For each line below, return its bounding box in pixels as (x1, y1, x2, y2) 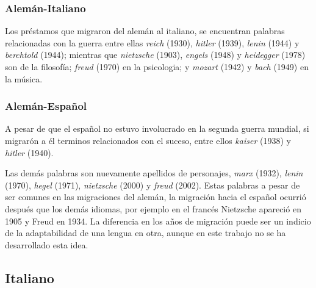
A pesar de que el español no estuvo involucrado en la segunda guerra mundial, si (5, 122, 309, 135)
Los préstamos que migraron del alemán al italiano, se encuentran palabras (5, 24, 285, 37)
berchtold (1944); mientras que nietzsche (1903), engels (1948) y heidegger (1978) (5, 48, 306, 61)
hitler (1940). (5, 146, 54, 159)
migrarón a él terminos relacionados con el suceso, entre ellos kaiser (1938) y (5, 134, 291, 146)
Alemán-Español (5, 98, 87, 113)
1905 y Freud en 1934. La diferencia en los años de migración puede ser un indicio (5, 214, 311, 227)
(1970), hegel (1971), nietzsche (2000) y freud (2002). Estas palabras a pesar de (5, 178, 300, 191)
